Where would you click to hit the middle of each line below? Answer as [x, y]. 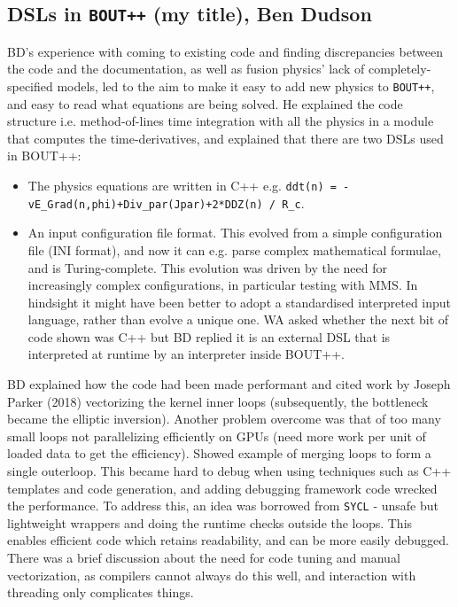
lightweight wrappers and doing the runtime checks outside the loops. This [210, 522]
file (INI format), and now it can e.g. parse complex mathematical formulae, [234, 249]
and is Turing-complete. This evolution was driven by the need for [207, 267]
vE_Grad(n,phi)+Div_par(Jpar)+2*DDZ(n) [145, 204]
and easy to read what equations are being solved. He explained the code [205, 103]
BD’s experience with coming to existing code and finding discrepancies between [225, 51]
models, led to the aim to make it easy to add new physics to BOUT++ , [246, 86]
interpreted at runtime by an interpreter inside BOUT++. [186, 354]
